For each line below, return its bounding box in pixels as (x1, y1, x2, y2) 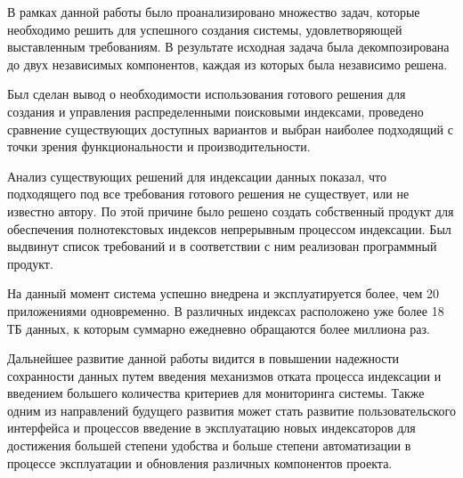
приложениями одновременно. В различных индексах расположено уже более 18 (7, 301, 444, 320)
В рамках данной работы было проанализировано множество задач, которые (7, 3, 420, 20)
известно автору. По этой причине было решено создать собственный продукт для (7, 201, 454, 220)
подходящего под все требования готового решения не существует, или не (7, 184, 410, 203)
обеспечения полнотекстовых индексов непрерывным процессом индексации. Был (7, 219, 451, 238)
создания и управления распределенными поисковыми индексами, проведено (7, 101, 424, 120)
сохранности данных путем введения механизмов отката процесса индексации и (7, 366, 442, 385)
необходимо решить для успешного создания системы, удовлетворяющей (7, 20, 402, 38)
